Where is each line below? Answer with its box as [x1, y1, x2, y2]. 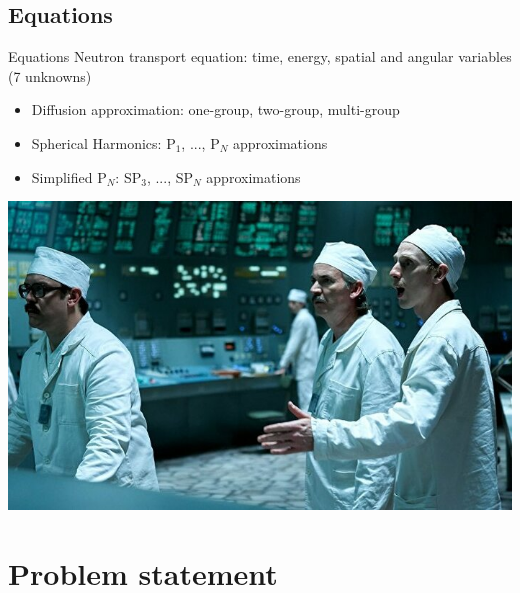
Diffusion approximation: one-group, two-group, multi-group [31, 99, 400, 120]
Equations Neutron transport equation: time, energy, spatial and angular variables [8, 46, 512, 67]
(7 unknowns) [8, 65, 92, 86]
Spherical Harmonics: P [31, 132, 176, 153]
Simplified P [31, 166, 107, 187]
